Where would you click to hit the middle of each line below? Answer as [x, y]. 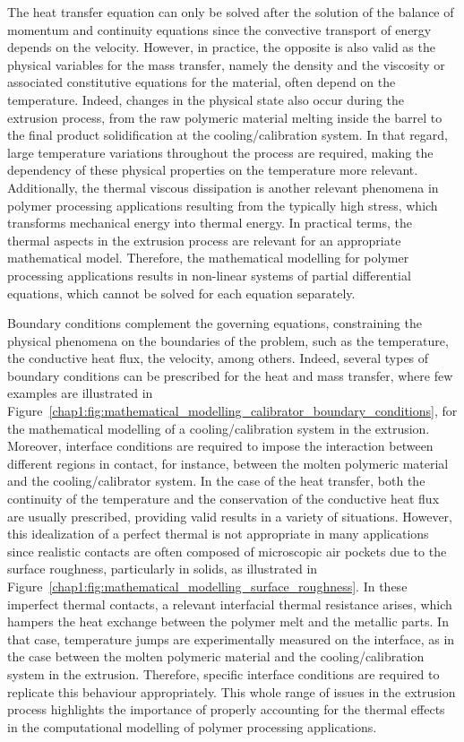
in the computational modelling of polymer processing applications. [192, 726]
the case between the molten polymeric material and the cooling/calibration [216, 656]
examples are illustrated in [80, 393]
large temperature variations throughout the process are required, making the [220, 152]
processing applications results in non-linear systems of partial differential [209, 275]
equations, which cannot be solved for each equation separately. [181, 293]
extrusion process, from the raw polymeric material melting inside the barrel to [225, 117]
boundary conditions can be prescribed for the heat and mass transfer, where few [230, 375]
